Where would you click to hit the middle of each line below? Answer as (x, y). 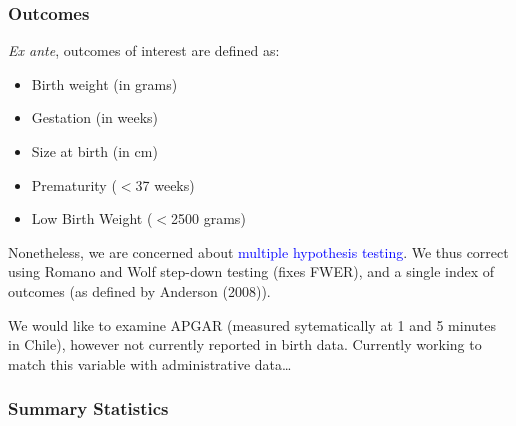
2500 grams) (208, 218)
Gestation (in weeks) (95, 117)
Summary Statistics (88, 408)
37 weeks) (165, 184)
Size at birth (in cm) (94, 151)
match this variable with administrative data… (150, 363)
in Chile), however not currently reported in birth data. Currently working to (245, 344)
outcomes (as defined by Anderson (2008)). (139, 290)
